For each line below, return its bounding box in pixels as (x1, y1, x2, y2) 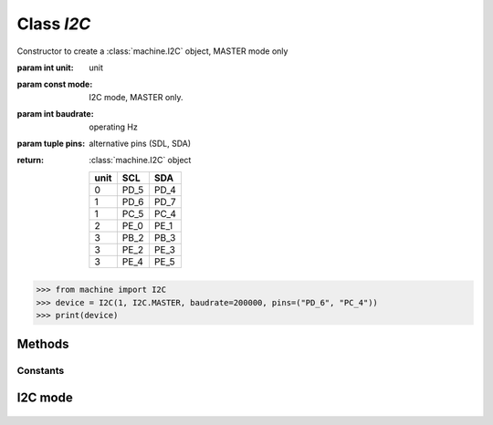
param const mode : (16, 78, 93, 90)
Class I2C (16, 14, 91, 34)
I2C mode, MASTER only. (89, 91, 184, 102)
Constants (16, 365, 65, 378)
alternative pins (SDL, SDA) (89, 138, 192, 149)
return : (16, 155, 45, 166)
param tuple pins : (16, 138, 86, 149)
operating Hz (89, 121, 139, 132)
